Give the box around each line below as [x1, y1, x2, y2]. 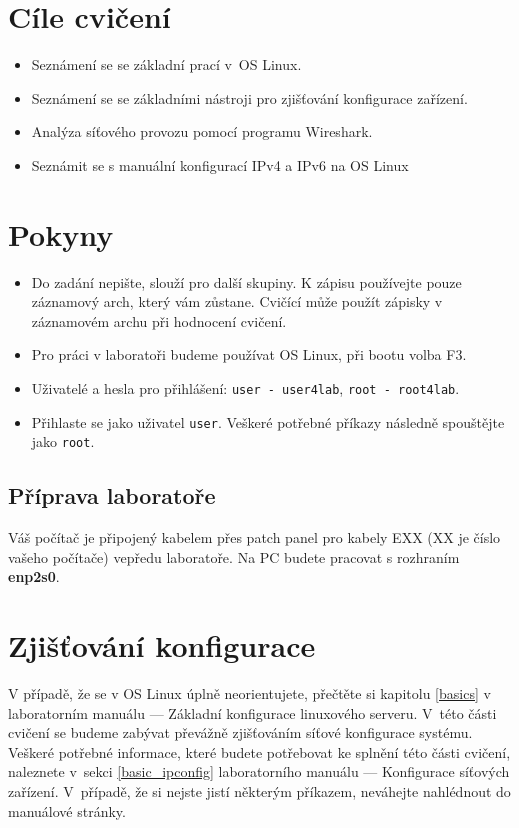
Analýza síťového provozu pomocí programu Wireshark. [31, 121, 373, 142]
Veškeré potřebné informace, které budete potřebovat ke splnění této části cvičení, [8, 741, 511, 762]
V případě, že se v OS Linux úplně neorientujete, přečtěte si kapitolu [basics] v [8, 683, 491, 704]
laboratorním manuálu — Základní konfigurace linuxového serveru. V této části [8, 702, 497, 723]
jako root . [31, 431, 95, 452]
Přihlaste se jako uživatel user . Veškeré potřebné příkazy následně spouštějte [31, 411, 505, 432]
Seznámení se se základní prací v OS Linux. [31, 54, 302, 75]
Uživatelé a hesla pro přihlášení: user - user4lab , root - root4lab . [31, 378, 460, 398]
